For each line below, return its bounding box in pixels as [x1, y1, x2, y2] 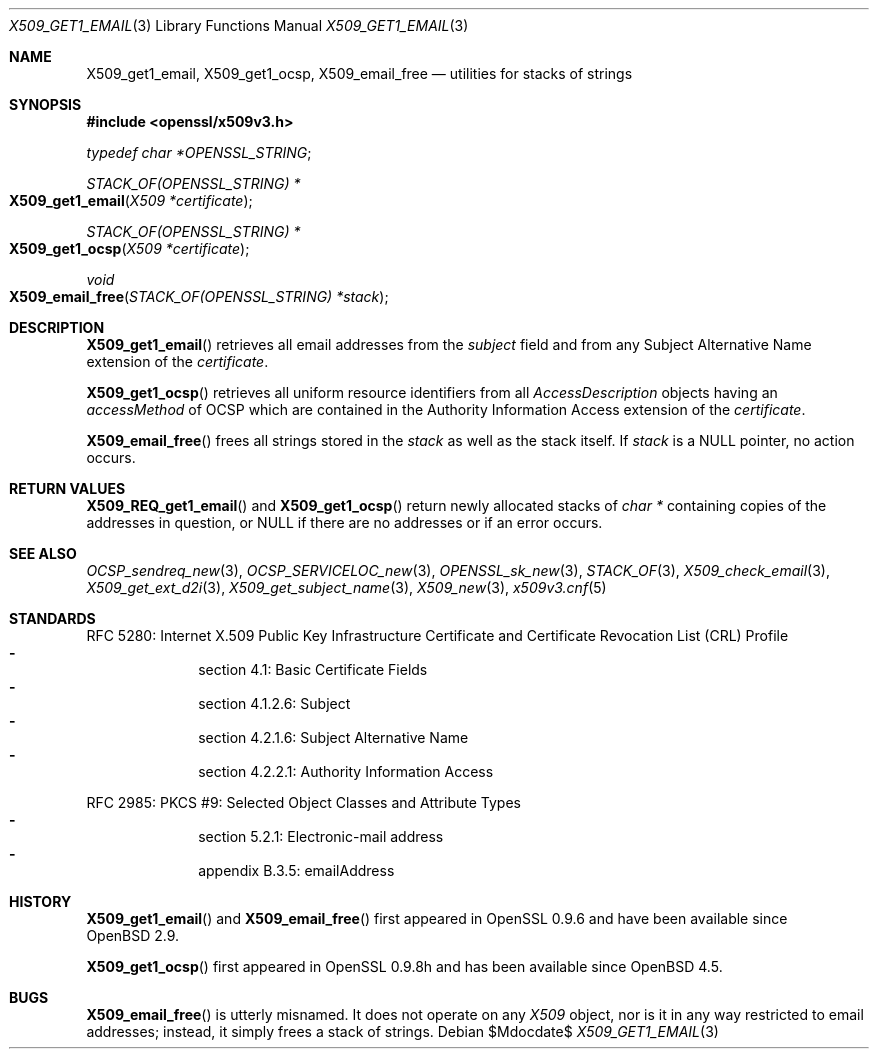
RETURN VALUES [9, 480, 126, 497]
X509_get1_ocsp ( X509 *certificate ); [9, 240, 250, 257]
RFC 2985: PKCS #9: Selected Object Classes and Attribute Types [86, 794, 521, 811]
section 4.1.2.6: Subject [198, 695, 351, 712]
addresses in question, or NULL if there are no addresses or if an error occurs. [86, 514, 603, 531]
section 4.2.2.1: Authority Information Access [198, 763, 494, 780]
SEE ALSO [9, 545, 77, 562]
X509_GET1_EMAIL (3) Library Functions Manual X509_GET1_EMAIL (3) [9, 17, 469, 34]
